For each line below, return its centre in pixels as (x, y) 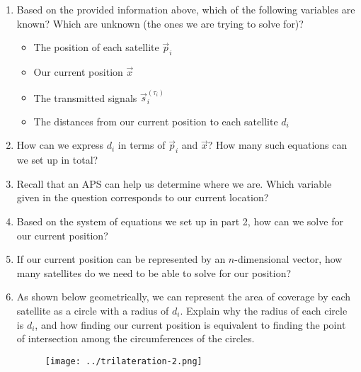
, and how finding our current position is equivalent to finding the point (190, 324)
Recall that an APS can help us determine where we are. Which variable (174, 183)
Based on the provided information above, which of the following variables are (186, 9)
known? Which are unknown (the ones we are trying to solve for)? (160, 23)
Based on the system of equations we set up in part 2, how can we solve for (180, 221)
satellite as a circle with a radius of (93, 310)
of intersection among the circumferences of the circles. (136, 338)
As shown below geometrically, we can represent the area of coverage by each (184, 297)
